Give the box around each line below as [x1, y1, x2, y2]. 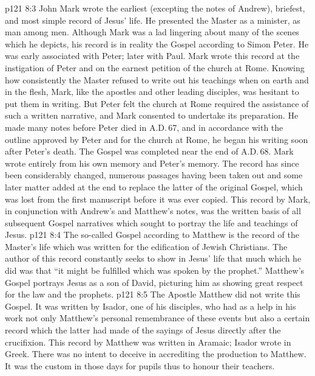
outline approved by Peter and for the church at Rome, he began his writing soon [5, 133, 308, 145]
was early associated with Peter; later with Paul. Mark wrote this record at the [5, 49, 300, 62]
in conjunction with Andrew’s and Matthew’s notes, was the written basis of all [5, 204, 301, 217]
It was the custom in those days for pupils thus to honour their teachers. [5, 359, 275, 372]
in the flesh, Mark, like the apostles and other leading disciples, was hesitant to [5, 85, 299, 98]
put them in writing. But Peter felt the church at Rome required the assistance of [5, 97, 309, 110]
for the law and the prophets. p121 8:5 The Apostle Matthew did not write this [5, 288, 300, 301]
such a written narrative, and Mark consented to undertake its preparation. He [5, 109, 299, 122]
